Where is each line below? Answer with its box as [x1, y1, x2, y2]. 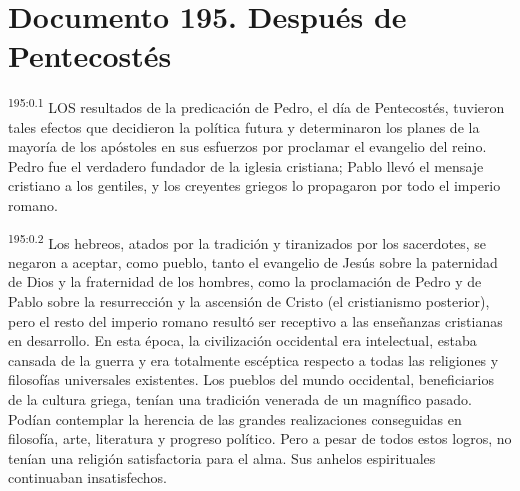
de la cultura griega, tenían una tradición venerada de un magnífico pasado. [8, 388, 472, 409]
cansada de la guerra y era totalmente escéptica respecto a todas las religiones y [8, 349, 499, 370]
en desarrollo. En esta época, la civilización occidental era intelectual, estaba [8, 330, 477, 351]
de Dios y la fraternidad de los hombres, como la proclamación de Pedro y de [8, 271, 482, 292]
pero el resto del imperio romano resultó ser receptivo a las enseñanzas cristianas [8, 310, 503, 331]
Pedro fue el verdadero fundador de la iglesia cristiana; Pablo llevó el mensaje [8, 155, 484, 176]
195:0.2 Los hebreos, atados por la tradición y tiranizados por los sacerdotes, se [8, 229, 487, 253]
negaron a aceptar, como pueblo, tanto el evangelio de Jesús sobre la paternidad [8, 251, 498, 272]
